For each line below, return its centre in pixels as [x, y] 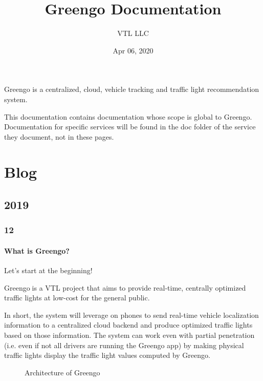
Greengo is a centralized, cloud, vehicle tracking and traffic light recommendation [132, 89]
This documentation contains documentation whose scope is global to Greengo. [128, 116]
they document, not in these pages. [59, 136]
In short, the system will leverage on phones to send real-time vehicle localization [131, 315]
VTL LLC [133, 33]
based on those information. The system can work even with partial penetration [129, 335]
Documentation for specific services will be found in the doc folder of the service [130, 127]
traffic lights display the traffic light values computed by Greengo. [107, 355]
